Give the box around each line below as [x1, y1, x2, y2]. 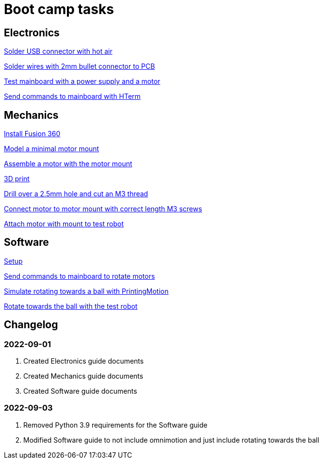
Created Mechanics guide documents [23, 372, 144, 381]
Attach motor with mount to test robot [4, 220, 124, 228]
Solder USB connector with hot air [4, 47, 113, 56]
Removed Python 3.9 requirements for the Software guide [23, 420, 208, 429]
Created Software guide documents [23, 387, 137, 396]
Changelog [4, 319, 58, 331]
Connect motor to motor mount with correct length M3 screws [4, 205, 202, 213]
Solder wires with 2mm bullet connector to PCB [4, 62, 155, 71]
